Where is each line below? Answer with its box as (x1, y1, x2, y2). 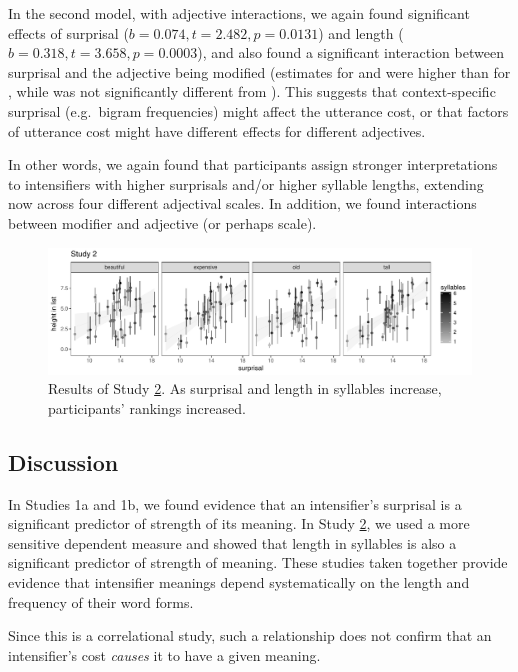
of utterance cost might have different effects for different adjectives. (8, 120, 426, 141)
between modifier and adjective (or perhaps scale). (8, 212, 317, 233)
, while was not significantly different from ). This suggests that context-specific (8, 81, 496, 102)
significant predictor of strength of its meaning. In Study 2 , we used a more (8, 513, 470, 534)
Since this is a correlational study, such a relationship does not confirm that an (8, 625, 492, 646)
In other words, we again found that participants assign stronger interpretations (8, 154, 498, 175)
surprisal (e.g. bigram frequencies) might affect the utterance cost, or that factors (8, 100, 509, 121)
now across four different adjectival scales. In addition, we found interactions (8, 193, 477, 214)
